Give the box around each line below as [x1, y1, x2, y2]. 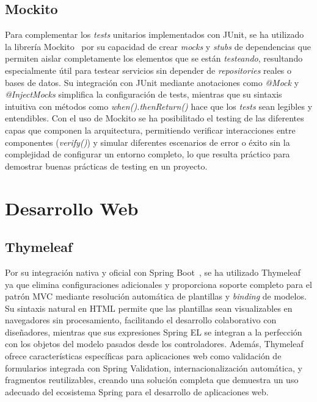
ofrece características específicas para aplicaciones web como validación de [5, 350, 282, 362]
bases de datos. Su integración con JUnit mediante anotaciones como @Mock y [5, 76, 299, 88]
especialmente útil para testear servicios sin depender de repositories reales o [5, 63, 292, 76]
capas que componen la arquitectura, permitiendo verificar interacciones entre [5, 123, 296, 136]
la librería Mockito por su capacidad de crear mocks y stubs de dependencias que [5, 40, 311, 52]
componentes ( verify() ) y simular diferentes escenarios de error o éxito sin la [5, 135, 290, 148]
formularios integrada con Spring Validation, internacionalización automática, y [5, 361, 302, 374]
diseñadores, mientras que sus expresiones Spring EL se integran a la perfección [5, 325, 302, 338]
